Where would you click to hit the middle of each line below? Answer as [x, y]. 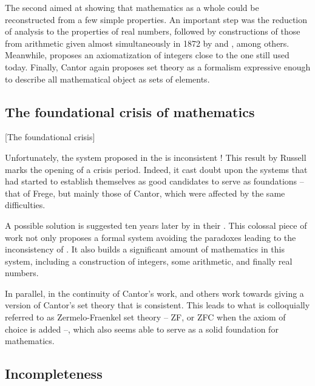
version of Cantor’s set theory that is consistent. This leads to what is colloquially [157, 305]
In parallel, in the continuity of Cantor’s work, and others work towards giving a [154, 293]
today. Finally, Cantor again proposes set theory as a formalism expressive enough [158, 66]
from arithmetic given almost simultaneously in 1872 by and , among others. [147, 43]
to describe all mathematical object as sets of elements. [107, 79]
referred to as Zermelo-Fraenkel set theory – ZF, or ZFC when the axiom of [145, 317]
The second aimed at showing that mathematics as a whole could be [132, 7]
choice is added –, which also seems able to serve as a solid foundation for [142, 329]
